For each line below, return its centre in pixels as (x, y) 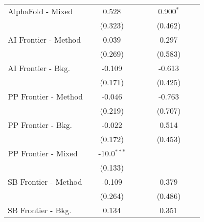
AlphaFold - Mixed (40, 11)
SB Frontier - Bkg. (40, 210)
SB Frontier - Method (45, 182)
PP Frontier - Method (45, 96)
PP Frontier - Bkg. (40, 125)
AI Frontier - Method (45, 39)
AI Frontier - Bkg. (39, 68)
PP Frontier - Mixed (43, 153)
